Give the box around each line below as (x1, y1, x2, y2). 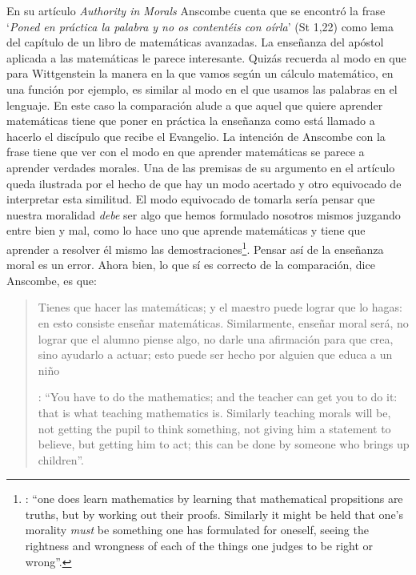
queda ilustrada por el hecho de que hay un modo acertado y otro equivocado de (6, 175, 402, 191)
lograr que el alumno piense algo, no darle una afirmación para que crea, (38, 330, 394, 347)
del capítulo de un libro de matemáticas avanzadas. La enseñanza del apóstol (6, 34, 384, 50)
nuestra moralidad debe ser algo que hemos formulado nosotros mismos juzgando (6, 206, 401, 223)
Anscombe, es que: (6, 271, 97, 288)
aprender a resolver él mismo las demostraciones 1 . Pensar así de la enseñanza (6, 238, 384, 257)
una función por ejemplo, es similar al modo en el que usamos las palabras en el (6, 80, 398, 97)
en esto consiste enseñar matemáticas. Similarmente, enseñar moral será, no (38, 314, 409, 331)
